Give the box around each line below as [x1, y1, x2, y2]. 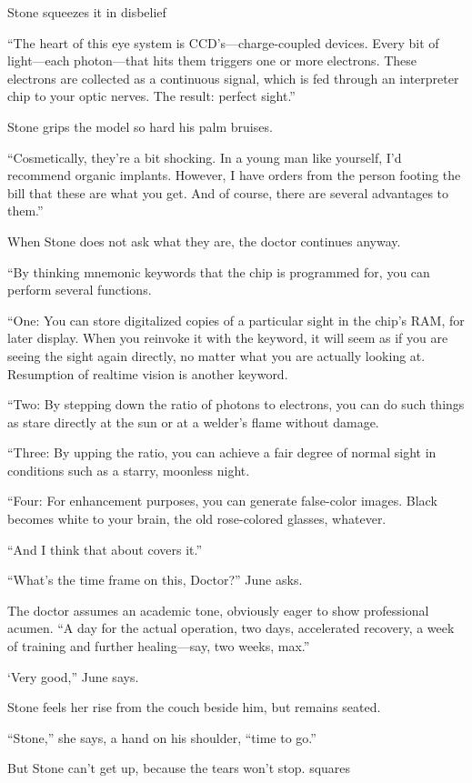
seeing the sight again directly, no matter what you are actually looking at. [7, 346, 426, 365]
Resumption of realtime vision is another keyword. [7, 364, 288, 383]
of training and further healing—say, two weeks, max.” [7, 637, 310, 656]
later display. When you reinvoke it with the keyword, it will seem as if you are [7, 328, 448, 347]
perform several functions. [7, 280, 152, 299]
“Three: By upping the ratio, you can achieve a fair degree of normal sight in [7, 443, 437, 462]
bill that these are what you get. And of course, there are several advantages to [7, 183, 449, 202]
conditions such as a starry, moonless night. [7, 460, 250, 479]
